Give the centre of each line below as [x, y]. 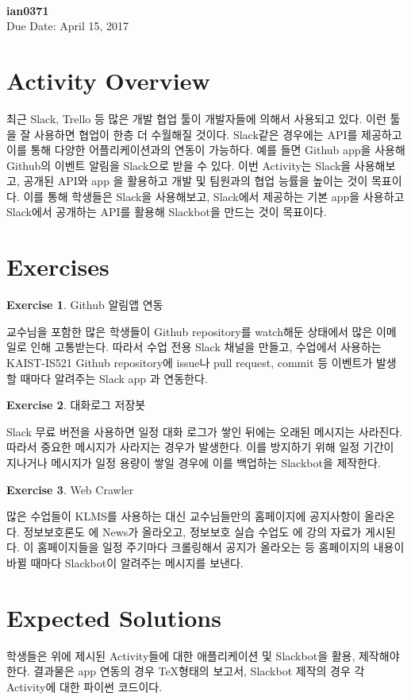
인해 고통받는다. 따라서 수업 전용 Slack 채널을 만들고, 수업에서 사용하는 [206, 347]
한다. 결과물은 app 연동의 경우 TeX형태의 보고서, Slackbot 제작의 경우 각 [186, 671]
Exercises [58, 267]
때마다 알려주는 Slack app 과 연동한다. [114, 378]
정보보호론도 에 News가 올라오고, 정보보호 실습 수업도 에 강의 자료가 [192, 531]
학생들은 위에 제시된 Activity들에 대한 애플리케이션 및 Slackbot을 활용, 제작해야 [203, 655]
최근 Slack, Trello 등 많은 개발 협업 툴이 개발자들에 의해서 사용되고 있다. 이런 [196, 118]
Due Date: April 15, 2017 [68, 26]
